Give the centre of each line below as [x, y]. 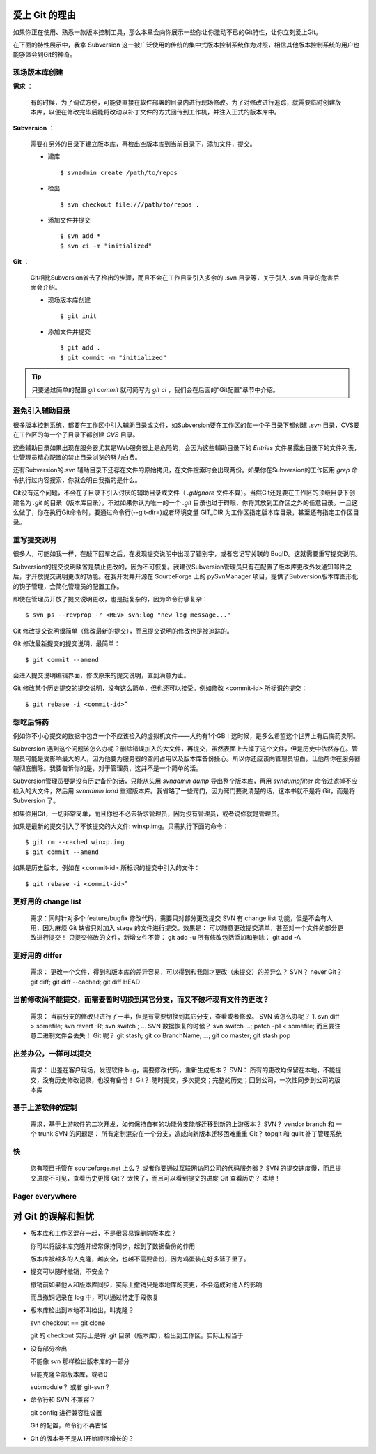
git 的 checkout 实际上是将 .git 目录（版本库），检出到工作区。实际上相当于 [137, 1335]
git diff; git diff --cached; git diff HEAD [85, 982]
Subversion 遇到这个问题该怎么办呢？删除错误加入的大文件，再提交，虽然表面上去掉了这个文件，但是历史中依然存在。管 [185, 749]
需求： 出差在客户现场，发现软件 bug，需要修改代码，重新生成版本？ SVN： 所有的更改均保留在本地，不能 [183, 1070]
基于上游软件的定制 [45, 1107]
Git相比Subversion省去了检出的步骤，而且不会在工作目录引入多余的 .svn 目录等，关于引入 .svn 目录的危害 [182, 277]
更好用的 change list [47, 901]
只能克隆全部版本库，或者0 [69, 1374]
